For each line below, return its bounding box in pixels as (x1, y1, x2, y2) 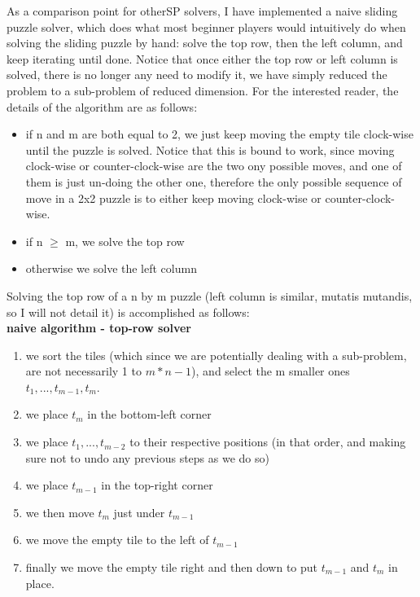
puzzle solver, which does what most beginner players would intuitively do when (7, 18, 406, 35)
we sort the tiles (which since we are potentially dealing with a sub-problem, (25, 346, 407, 363)
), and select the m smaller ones (191, 362, 350, 380)
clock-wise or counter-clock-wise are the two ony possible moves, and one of (25, 157, 402, 174)
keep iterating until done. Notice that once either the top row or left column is (7, 50, 398, 67)
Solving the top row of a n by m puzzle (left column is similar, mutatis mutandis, (7, 287, 413, 304)
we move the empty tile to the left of (25, 531, 209, 548)
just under (113, 503, 165, 520)
